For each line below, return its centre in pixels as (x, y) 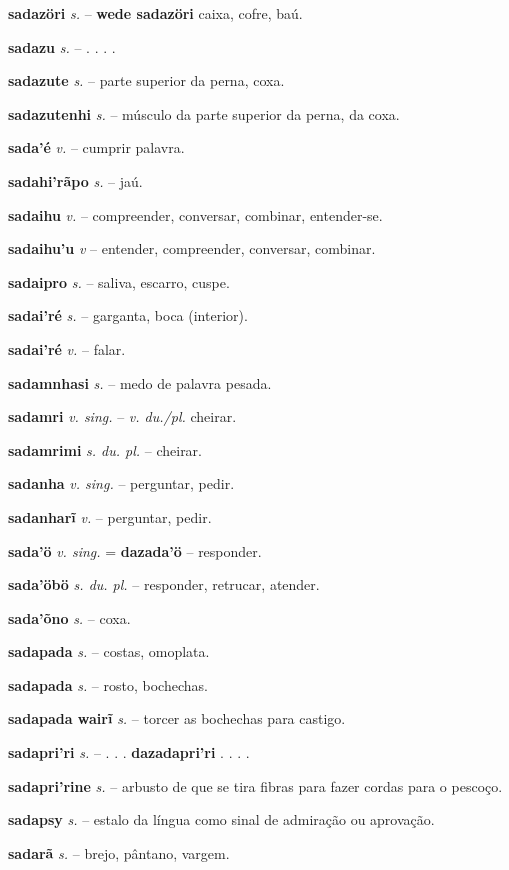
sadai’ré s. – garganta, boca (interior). (128, 315)
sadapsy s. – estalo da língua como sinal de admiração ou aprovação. (221, 819)
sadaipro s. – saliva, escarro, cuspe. (119, 281)
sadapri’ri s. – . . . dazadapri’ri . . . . (129, 752)
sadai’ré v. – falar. (67, 348)
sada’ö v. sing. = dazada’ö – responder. (135, 550)
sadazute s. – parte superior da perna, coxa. (146, 80)
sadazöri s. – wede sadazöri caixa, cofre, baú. (155, 13)
